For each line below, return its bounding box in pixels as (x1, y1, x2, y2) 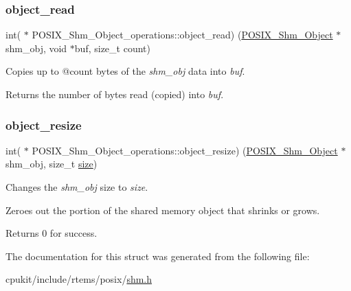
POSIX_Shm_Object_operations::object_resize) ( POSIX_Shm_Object (32, 143, 338, 157)
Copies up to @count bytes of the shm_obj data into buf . (5, 64, 245, 78)
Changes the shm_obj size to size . (5, 180, 148, 194)
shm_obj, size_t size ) (5, 156, 98, 171)
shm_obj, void (5, 40, 67, 55)
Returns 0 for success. (5, 226, 98, 240)
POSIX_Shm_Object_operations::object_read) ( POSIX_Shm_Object (32, 27, 333, 42)
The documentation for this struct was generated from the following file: (5, 248, 310, 263)
